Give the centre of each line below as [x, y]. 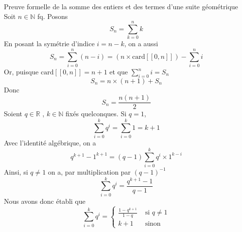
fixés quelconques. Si [96, 114]
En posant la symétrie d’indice [49, 44]
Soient [13, 114]
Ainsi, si [16, 171]
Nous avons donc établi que [45, 201]
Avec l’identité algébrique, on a [50, 143]
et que [119, 72]
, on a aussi [141, 44]
